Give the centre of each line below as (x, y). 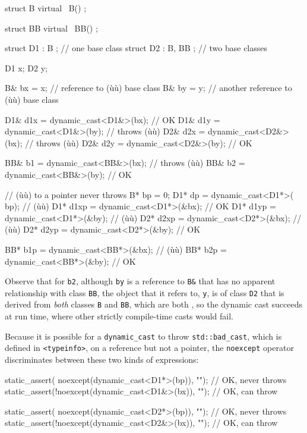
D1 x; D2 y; (26, 68)
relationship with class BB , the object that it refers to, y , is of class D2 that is (145, 292)
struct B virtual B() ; (46, 8)
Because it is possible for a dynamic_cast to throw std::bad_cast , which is (143, 336)
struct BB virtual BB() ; (51, 28)
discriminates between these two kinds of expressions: (102, 359)
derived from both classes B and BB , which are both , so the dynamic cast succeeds (154, 304)
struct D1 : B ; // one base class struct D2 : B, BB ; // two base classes (136, 48)
